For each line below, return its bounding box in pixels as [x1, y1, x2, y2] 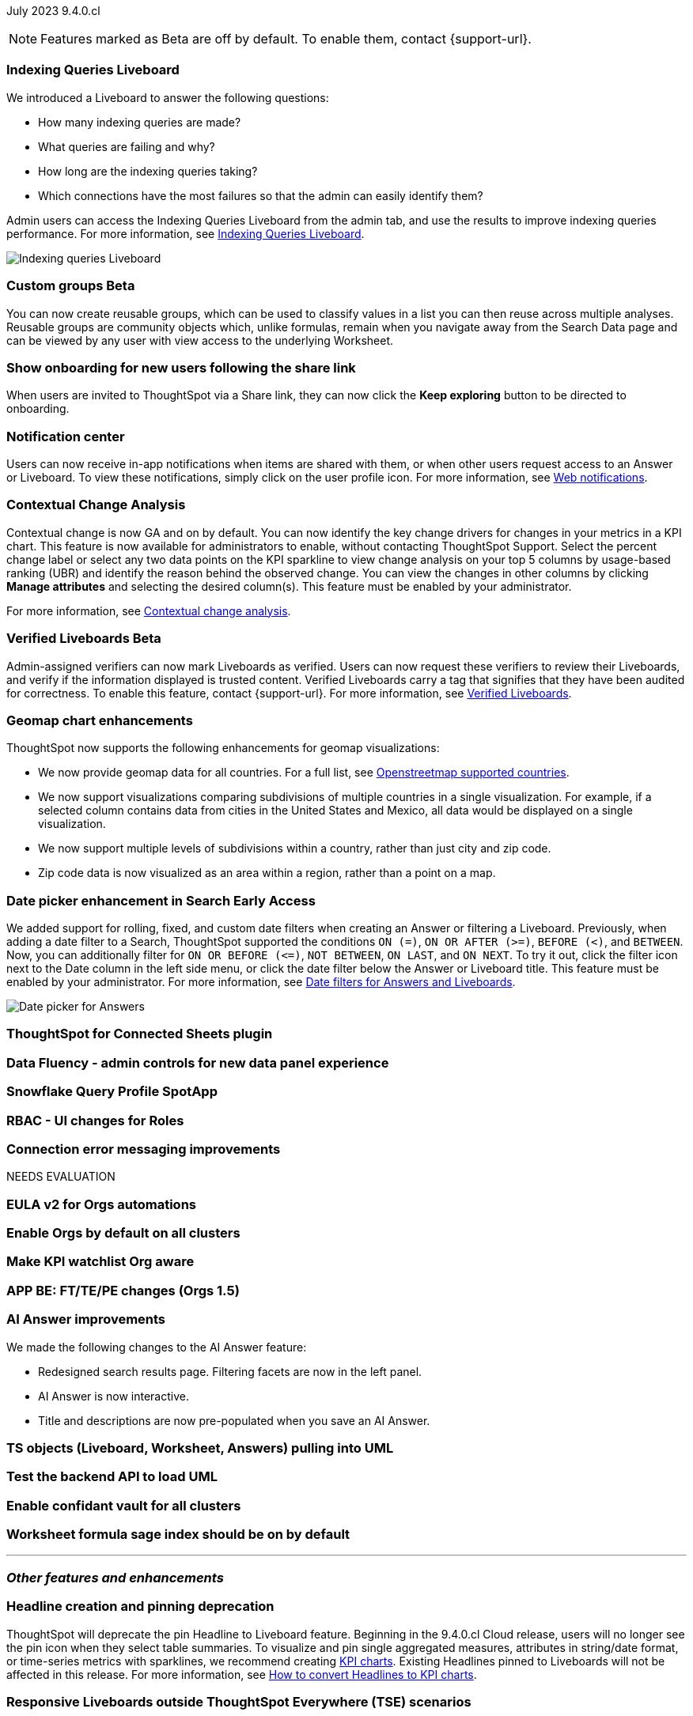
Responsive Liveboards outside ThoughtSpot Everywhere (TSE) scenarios [6, 1693, 471, 1710]
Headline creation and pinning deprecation [6, 1598, 275, 1615]
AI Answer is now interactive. [38, 1389, 189, 1403]
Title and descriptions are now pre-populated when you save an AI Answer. [38, 1413, 430, 1427]
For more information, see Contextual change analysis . [6, 603, 291, 618]
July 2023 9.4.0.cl [6, 4, 100, 17]
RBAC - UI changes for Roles [6, 1112, 184, 1128]
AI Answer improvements [6, 1311, 166, 1328]
